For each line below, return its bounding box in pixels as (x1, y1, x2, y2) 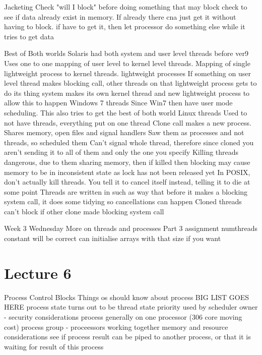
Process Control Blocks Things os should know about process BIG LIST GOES (4, 291, 249, 302)
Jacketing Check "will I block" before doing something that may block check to (4, 2, 247, 12)
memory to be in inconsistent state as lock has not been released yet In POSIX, (4, 166, 250, 177)
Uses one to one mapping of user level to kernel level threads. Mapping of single (4, 57, 250, 68)
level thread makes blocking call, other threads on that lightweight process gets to (4, 78, 257, 88)
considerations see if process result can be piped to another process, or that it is (4, 331, 251, 342)
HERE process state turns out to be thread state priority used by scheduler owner (4, 302, 258, 312)
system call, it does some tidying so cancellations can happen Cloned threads (4, 196, 242, 207)
